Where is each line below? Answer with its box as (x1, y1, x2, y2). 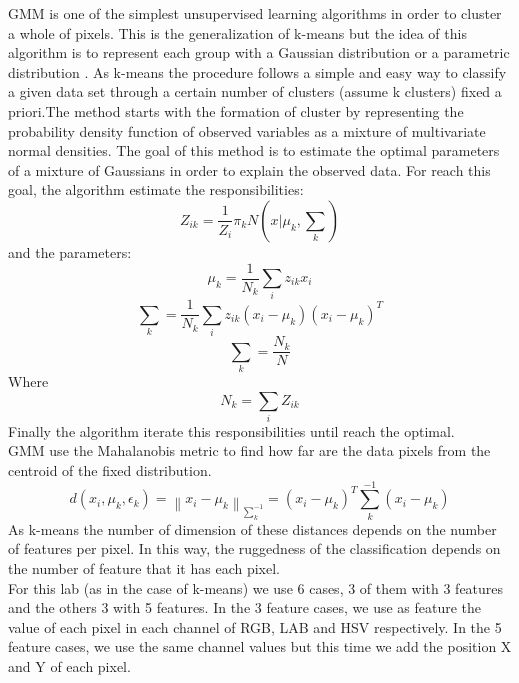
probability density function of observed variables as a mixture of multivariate (8, 120, 486, 141)
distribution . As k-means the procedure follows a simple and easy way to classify (8, 61, 507, 82)
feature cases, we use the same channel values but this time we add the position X (8, 636, 512, 657)
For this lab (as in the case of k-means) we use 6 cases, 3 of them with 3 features (8, 577, 504, 598)
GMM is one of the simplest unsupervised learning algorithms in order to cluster (8, 3, 502, 23)
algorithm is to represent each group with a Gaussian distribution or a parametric (8, 42, 510, 63)
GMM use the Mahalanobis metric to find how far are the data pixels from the (8, 440, 491, 461)
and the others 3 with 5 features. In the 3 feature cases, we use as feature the (8, 597, 482, 618)
